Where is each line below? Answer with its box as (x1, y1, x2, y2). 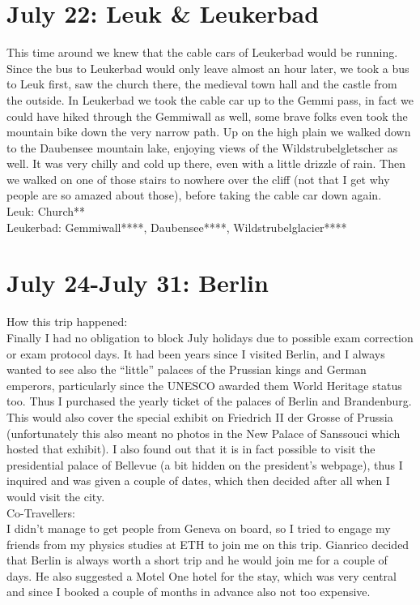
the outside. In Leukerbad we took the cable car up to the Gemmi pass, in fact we (6, 91, 414, 108)
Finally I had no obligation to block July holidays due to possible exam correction (6, 328, 414, 345)
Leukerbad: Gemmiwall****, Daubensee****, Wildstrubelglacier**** (6, 218, 347, 235)
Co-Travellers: (6, 504, 75, 521)
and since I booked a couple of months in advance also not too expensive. (6, 583, 371, 600)
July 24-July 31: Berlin (6, 266, 269, 299)
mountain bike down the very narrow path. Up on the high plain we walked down (6, 123, 411, 140)
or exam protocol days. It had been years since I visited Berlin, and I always (6, 345, 385, 362)
